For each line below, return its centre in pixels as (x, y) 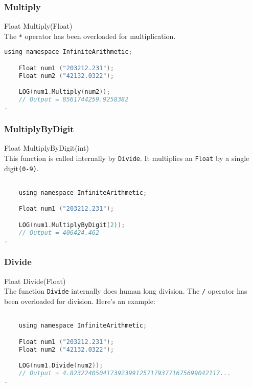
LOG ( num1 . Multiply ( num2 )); (64, 92)
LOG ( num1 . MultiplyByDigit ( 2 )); (72, 225)
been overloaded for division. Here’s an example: (80, 301)
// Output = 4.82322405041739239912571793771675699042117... (125, 373)
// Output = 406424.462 (59, 232)
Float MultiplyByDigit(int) (47, 148)
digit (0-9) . (21, 168)
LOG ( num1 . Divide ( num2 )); (61, 366)
